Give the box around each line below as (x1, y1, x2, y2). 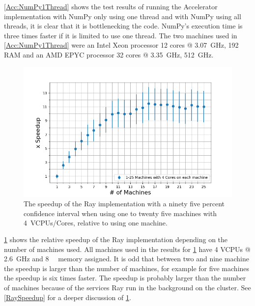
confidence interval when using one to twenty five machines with (24, 208, 217, 218)
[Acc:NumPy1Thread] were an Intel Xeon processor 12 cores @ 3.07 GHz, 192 (4, 40, 239, 50)
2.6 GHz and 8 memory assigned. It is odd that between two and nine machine (4, 253, 249, 264)
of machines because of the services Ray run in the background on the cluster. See (4, 282, 251, 292)
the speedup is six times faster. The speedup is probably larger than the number (4, 273, 246, 283)
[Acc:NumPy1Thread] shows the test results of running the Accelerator (4, 1, 218, 11)
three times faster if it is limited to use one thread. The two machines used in (4, 30, 237, 40)
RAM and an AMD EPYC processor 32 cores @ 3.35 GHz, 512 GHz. (4, 49, 214, 59)
